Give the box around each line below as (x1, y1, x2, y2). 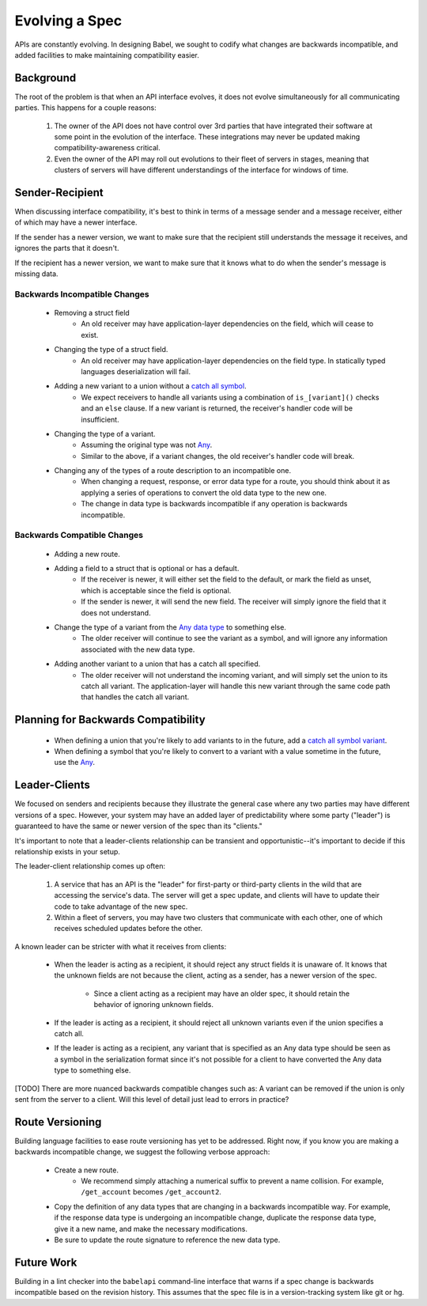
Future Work (14, 1255, 77, 1269)
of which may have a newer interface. (14, 218, 138, 227)
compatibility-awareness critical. (54, 143, 161, 153)
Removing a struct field (54, 309, 130, 317)
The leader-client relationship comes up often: (14, 861, 166, 871)
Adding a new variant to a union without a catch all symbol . (54, 381, 247, 391)
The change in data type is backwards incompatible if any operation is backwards (81, 499, 348, 509)
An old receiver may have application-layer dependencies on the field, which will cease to (81, 319, 374, 328)
